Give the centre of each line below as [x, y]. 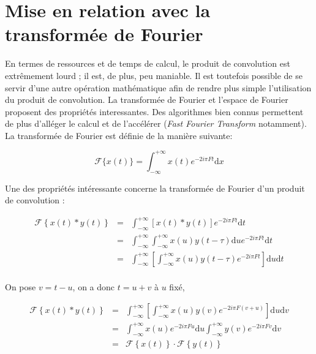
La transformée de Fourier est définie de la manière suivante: [119, 135]
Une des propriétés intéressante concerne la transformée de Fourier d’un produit [155, 188]
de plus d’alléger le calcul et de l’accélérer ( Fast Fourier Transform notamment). [156, 123]
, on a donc [94, 286]
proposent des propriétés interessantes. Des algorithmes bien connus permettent [154, 111]
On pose [21, 286]
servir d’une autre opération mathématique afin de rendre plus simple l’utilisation [158, 87]
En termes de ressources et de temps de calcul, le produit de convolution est [148, 63]
